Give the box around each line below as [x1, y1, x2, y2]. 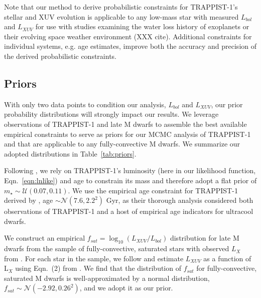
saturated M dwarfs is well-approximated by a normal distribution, [4, 272, 210, 283]
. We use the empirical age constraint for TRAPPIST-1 [68, 185, 238, 195]
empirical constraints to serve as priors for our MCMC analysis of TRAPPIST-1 [4, 128, 251, 139]
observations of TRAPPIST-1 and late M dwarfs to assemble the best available [4, 118, 247, 129]
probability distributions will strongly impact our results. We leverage [4, 109, 219, 119]
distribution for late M [170, 233, 239, 243]
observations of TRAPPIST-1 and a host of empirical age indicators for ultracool [4, 206, 253, 216]
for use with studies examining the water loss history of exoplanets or [35, 21, 249, 32]
